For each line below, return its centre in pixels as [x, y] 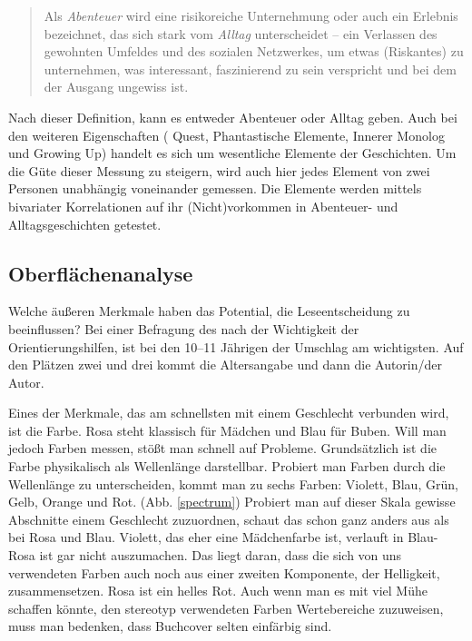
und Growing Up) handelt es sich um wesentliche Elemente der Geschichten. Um [232, 153]
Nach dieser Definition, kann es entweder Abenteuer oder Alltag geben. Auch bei [233, 117]
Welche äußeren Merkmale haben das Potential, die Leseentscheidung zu [209, 311]
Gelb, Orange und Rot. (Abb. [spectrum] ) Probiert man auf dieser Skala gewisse [232, 502]
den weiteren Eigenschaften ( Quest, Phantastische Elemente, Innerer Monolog [226, 135]
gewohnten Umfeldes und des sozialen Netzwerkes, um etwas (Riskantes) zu [254, 51]
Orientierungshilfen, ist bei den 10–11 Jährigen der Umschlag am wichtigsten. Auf [236, 346]
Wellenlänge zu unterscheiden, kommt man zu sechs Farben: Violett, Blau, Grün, [233, 483]
